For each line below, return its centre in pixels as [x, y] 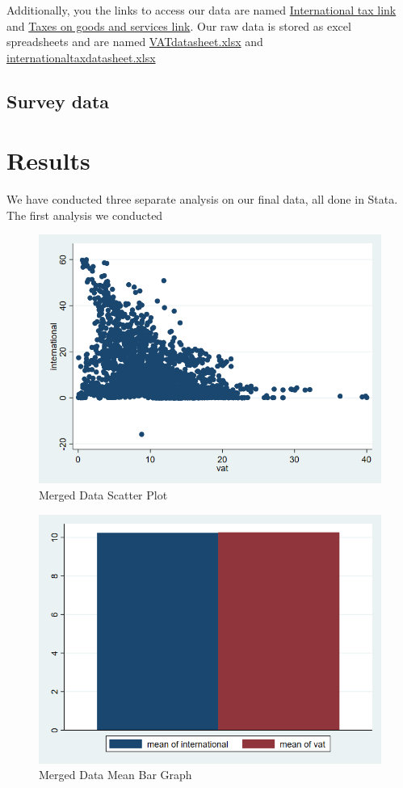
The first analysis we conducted [85, 215]
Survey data [58, 101]
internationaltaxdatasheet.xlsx [81, 57]
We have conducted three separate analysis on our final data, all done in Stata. [202, 199]
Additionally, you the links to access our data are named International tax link [201, 10]
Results [48, 160]
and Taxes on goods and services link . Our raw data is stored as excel [179, 25]
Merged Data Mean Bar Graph [115, 775]
